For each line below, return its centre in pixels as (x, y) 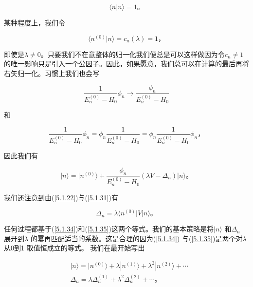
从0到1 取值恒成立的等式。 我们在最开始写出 (74, 248)
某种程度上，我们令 (35, 22)
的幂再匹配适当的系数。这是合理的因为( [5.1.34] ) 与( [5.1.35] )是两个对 (136, 238)
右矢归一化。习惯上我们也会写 (52, 73)
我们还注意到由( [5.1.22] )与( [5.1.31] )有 (61, 197)
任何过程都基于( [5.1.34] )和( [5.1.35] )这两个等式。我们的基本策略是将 (109, 229)
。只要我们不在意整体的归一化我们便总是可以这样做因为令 (133, 54)
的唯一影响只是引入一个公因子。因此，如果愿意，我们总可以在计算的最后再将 (126, 64)
